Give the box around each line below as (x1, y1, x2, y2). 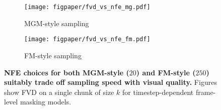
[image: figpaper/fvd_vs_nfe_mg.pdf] (24, 4, 151, 11)
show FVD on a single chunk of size (4, 86, 114, 97)
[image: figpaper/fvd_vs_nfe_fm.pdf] (24, 36, 151, 43)
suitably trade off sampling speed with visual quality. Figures (4, 77, 217, 87)
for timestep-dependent (122, 86, 194, 97)
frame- (195, 86, 216, 97)
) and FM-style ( (136, 67, 196, 77)
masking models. (20, 96, 71, 107)
